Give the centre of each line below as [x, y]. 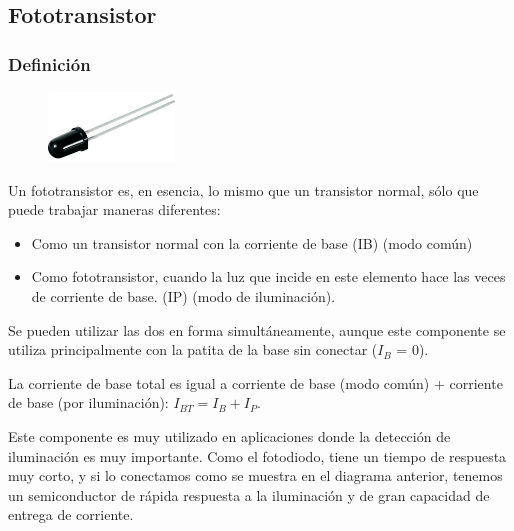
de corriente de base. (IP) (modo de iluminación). [183, 295]
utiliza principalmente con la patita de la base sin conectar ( [193, 349]
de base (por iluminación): [88, 402]
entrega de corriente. [71, 514]
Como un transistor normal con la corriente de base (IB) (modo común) [252, 242]
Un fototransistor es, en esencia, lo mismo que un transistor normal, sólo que [243, 189]
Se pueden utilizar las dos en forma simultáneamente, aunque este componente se [257, 329]
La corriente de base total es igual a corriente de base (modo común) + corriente [255, 382]
